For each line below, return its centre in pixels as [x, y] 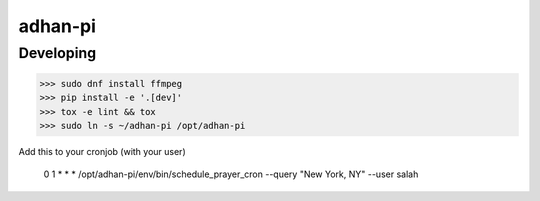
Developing [57, 53]
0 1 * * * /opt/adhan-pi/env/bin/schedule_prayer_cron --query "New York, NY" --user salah [231, 174]
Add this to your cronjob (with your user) [102, 151]
